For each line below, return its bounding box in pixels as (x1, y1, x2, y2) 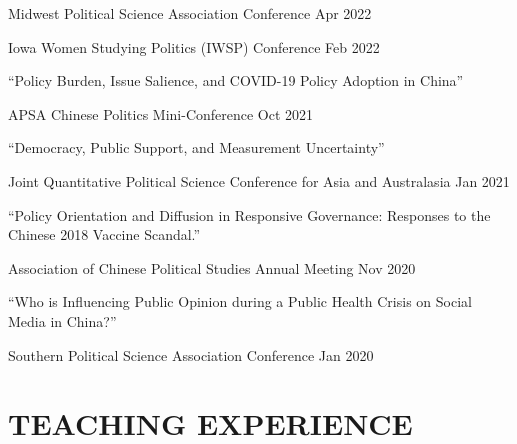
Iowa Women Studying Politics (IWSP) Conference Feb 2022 (8, 36, 380, 57)
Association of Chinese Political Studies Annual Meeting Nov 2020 (8, 257, 416, 278)
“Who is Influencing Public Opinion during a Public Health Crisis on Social (8, 291, 472, 312)
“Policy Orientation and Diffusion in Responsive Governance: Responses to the (8, 204, 491, 225)
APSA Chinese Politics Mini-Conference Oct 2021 (8, 103, 314, 124)
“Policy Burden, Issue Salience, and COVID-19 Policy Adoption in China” (8, 70, 464, 91)
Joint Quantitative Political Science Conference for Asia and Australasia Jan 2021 (8, 170, 510, 191)
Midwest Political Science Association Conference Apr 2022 (8, 3, 372, 23)
